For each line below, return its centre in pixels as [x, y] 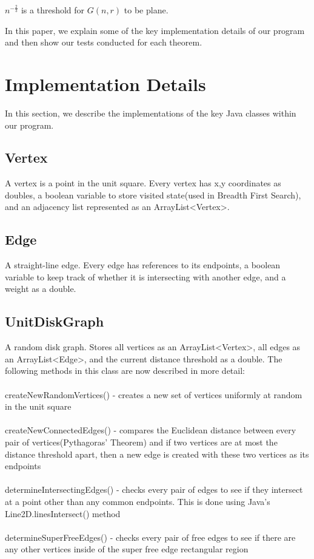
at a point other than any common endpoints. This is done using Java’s [138, 501]
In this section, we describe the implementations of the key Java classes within [151, 113]
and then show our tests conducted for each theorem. [104, 42]
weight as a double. [41, 289]
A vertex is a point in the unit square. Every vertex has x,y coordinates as [143, 183]
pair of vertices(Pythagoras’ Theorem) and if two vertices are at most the [141, 442]
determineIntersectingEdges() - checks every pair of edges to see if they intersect [154, 490]
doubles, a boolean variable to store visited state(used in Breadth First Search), [153, 195]
